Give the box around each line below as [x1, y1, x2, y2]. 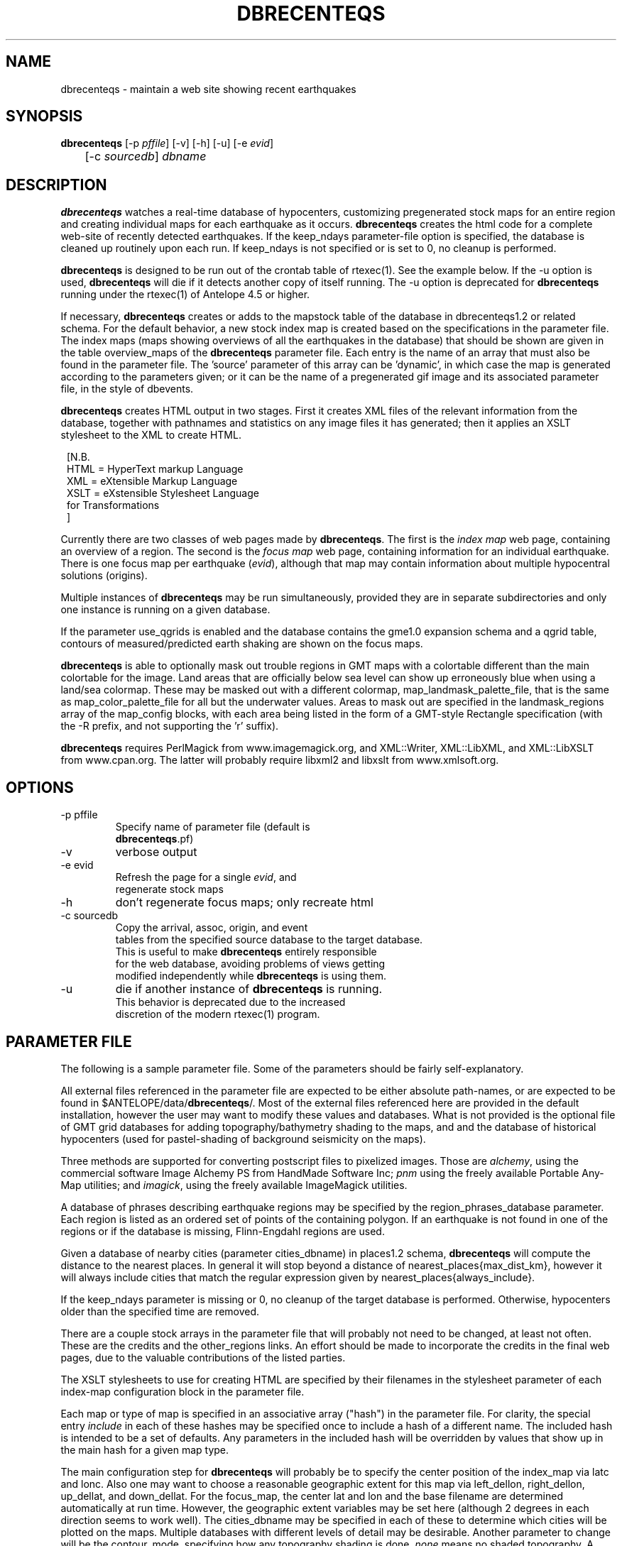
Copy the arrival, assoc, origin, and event [115, 921, 308, 934]
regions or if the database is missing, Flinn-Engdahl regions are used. [60, 1224, 385, 1237]
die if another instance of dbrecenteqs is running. [115, 982, 383, 997]
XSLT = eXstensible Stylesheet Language [67, 487, 259, 500]
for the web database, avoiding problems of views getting [115, 958, 386, 970]
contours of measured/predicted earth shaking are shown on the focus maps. [60, 637, 423, 650]
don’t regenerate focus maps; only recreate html [115, 895, 373, 910]
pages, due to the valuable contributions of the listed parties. [60, 1351, 346, 1364]
